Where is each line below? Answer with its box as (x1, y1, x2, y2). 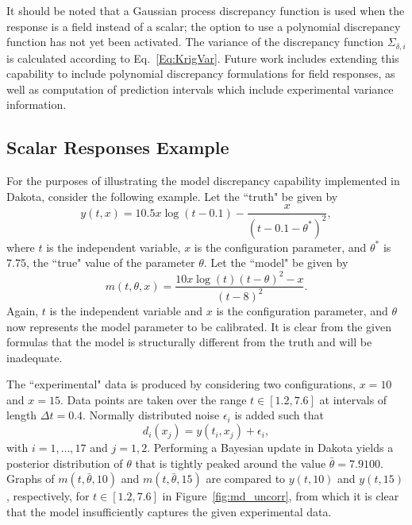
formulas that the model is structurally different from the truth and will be (6, 334, 372, 350)
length (6, 407, 37, 423)
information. (6, 96, 67, 113)
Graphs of (6, 470, 55, 487)
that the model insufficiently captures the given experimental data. (6, 503, 332, 519)
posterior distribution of (6, 454, 123, 471)
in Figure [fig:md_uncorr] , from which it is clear (162, 488, 399, 504)
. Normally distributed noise (83, 407, 220, 423)
